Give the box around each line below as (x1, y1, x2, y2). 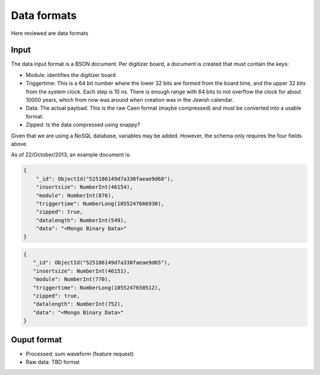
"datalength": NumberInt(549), (36, 217, 127, 223)
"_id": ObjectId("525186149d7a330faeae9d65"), (33, 259, 171, 266)
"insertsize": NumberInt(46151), (33, 267, 130, 274)
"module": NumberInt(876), (36, 192, 115, 198)
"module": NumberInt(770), (33, 276, 111, 283)
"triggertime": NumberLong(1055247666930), (36, 200, 164, 207)
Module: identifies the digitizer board (25, 71, 116, 78)
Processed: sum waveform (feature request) (25, 350, 134, 357)
